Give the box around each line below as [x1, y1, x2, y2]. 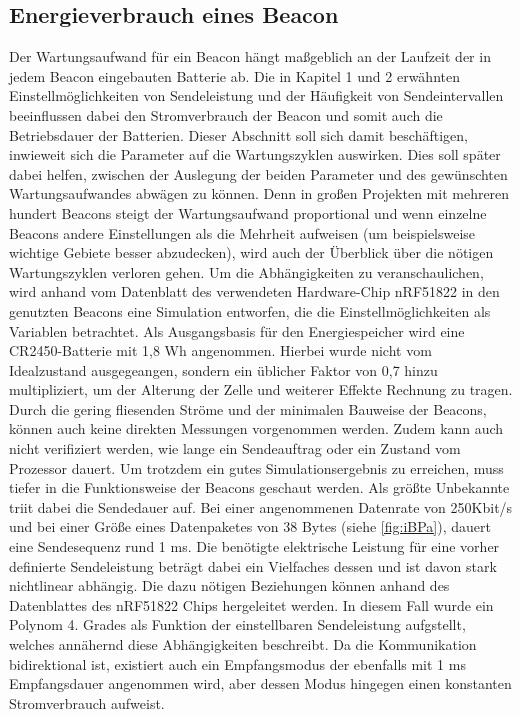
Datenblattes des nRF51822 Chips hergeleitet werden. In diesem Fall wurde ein [9, 594, 494, 615]
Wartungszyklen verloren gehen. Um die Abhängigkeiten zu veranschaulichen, [9, 261, 484, 282]
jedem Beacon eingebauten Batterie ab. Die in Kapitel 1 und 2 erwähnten [9, 65, 460, 86]
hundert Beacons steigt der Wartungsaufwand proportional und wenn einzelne [9, 202, 487, 223]
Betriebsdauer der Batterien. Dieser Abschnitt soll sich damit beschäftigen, [9, 124, 468, 145]
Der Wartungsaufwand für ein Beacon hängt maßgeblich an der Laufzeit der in [9, 46, 491, 67]
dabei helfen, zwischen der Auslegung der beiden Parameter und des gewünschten [9, 163, 508, 184]
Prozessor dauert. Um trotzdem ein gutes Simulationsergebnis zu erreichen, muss [9, 457, 504, 478]
